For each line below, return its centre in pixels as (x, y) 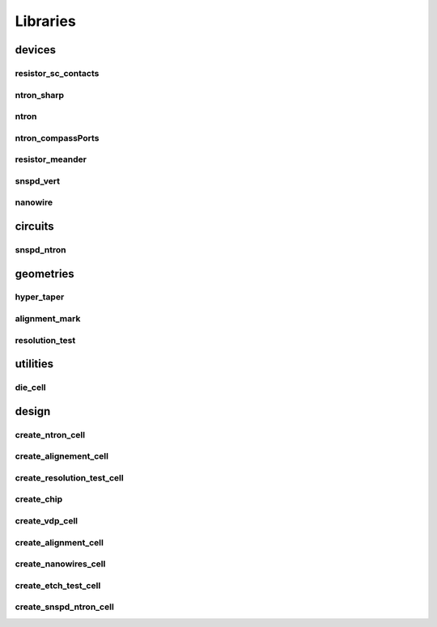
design (33, 411)
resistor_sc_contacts (57, 73)
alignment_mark (48, 319)
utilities (34, 364)
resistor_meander (51, 159)
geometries (45, 274)
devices (36, 50)
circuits (34, 226)
